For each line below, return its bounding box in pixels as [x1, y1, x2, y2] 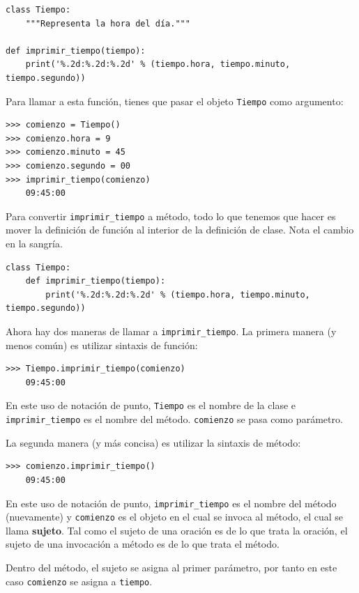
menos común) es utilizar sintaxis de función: [6, 337, 198, 352]
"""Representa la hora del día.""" [25, 18, 190, 29]
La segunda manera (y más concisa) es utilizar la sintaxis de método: [6, 435, 301, 449]
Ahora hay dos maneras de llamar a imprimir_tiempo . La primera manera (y [6, 324, 337, 338]
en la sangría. [6, 236, 63, 251]
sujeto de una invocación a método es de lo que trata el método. [6, 537, 280, 551]
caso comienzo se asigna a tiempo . [6, 573, 153, 588]
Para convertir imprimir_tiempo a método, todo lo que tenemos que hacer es [6, 208, 336, 223]
